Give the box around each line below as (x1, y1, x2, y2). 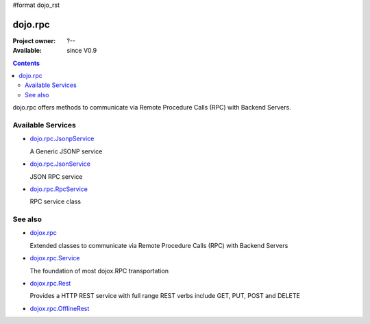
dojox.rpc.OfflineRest (29, 304, 90, 312)
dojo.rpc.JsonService (29, 160, 90, 168)
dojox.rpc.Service (29, 254, 80, 262)
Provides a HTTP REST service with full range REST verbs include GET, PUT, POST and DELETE (29, 292, 301, 300)
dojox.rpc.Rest (29, 279, 71, 288)
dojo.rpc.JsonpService (29, 134, 95, 143)
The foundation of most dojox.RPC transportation (29, 266, 169, 275)
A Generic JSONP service (29, 147, 103, 155)
